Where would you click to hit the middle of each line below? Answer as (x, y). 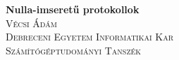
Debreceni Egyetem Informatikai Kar (90, 37)
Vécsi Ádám (31, 23)
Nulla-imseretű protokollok (73, 9)
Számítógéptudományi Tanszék (74, 50)
